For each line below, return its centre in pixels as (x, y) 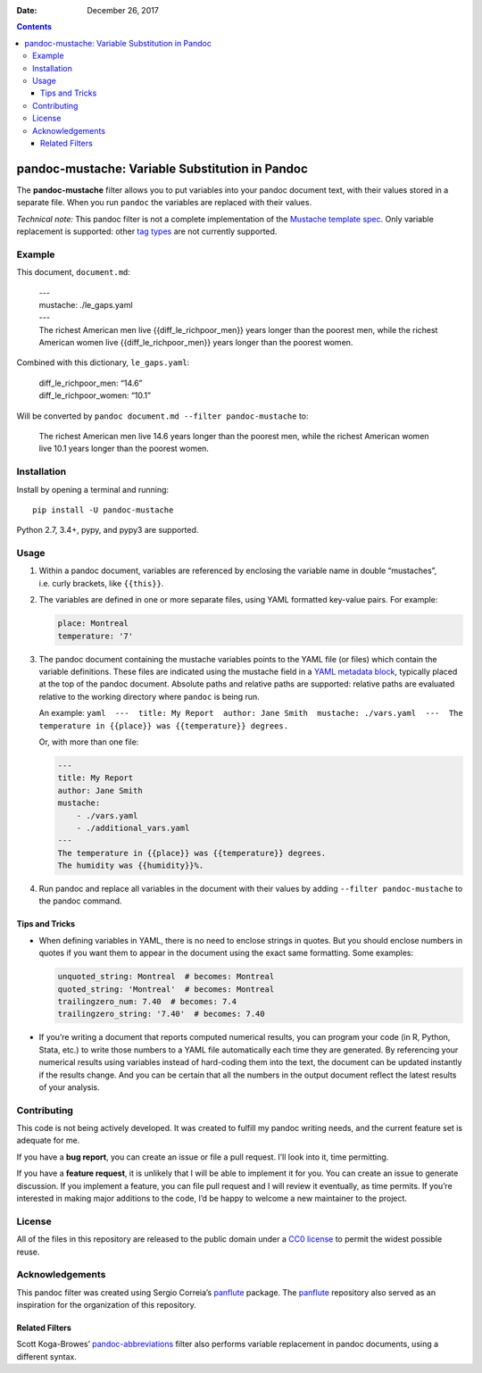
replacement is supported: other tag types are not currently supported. (147, 231)
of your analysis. (69, 1087)
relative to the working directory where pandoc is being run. (150, 696)
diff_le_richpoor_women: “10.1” (95, 395)
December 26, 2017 (123, 10)
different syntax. (47, 1356)
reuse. (28, 1252)
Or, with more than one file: (89, 742)
